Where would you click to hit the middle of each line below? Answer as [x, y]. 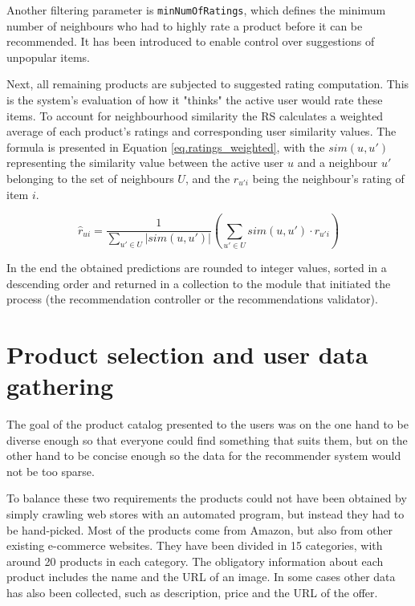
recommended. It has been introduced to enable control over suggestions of [191, 41]
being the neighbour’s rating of [328, 178]
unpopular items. [48, 57]
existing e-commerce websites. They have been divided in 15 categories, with [195, 545]
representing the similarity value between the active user [145, 163]
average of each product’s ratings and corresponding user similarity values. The [201, 131]
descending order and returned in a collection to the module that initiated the [199, 283]
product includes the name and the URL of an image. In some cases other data [201, 577]
